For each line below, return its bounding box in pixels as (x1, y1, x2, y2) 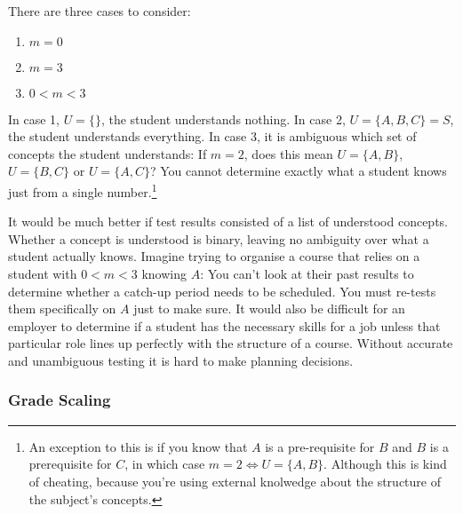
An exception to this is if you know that (28, 437, 248, 455)
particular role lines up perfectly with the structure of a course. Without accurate (8, 334, 453, 352)
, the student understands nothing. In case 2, (100, 109, 346, 128)
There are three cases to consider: (8, 2, 191, 20)
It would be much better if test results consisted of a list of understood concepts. (8, 212, 448, 231)
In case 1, (8, 109, 60, 128)
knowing (141, 265, 187, 282)
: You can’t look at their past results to (200, 265, 414, 282)
